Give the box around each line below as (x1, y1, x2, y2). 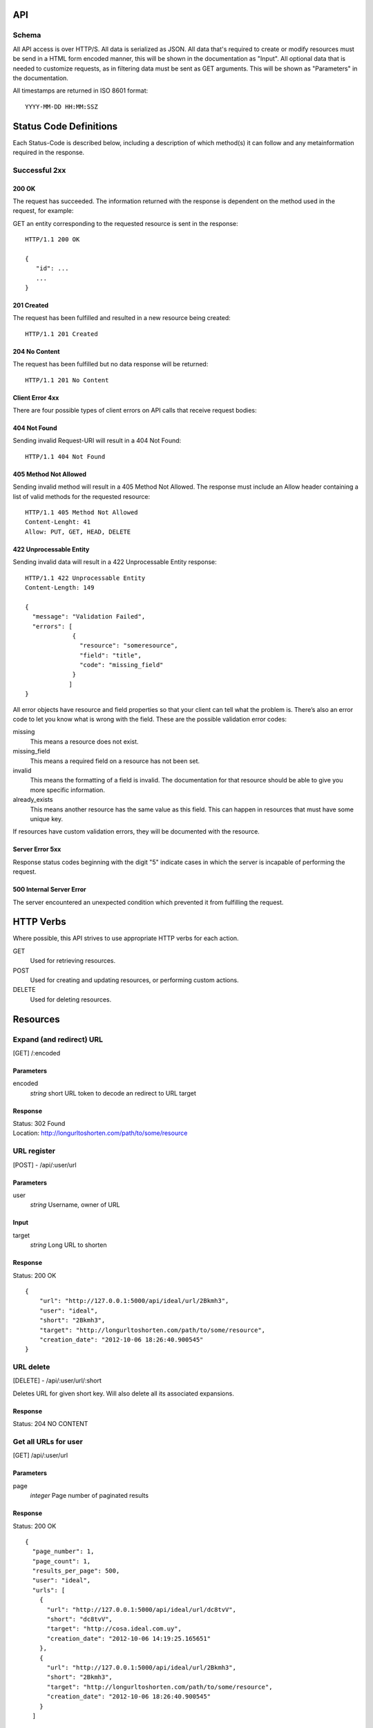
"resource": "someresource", (79, 641, 179, 650)
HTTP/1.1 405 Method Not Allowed (25, 509, 138, 516)
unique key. (30, 814, 64, 823)
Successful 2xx (12, 165, 66, 175)
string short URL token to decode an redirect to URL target (30, 1089, 196, 1097)
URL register (12, 1146, 56, 1156)
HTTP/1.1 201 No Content (25, 376, 109, 384)
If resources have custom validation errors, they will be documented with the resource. (12, 827, 260, 836)
